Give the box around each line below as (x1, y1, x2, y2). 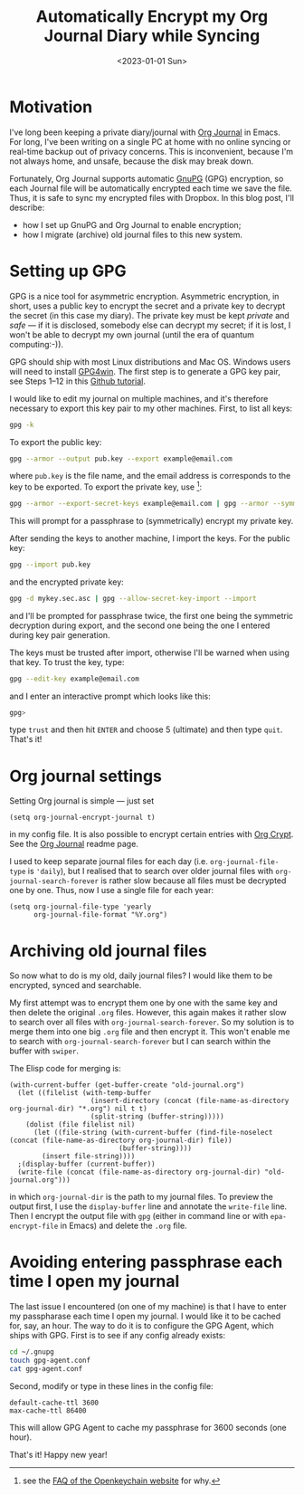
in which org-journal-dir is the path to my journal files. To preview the (9, 1192, 273, 1203)
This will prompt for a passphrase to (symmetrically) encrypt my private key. (9, 515, 294, 526)
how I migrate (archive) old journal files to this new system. (22, 229, 242, 240)
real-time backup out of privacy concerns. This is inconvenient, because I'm (9, 146, 294, 157)
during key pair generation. (9, 629, 110, 640)
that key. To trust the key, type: (9, 656, 125, 667)
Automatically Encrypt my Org (35, 6, 269, 27)
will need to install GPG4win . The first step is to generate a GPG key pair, (9, 366, 280, 376)
